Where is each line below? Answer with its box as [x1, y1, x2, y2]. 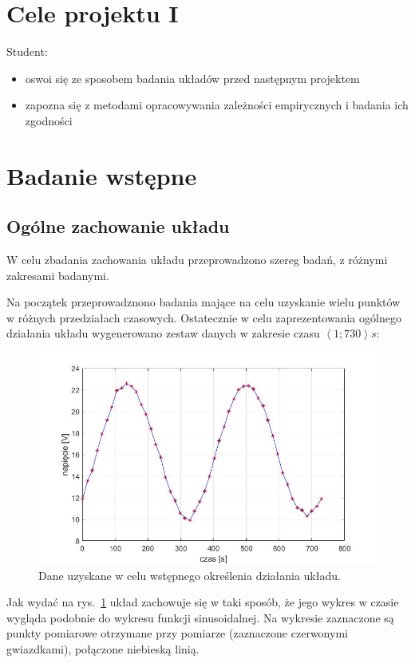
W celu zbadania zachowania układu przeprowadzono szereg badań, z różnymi [6, 251, 388, 268]
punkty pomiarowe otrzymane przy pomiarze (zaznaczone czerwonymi [6, 625, 348, 641]
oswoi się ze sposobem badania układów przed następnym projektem [25, 69, 360, 86]
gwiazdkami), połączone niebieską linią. [6, 641, 200, 657]
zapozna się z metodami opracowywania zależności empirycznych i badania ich [25, 97, 409, 113]
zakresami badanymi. [6, 266, 109, 283]
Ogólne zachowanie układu [6, 214, 230, 239]
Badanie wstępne [6, 159, 197, 191]
